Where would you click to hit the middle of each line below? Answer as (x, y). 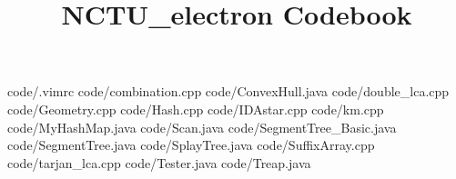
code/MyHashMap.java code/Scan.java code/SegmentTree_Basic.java (202, 127)
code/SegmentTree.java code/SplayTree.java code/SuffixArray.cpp (191, 145)
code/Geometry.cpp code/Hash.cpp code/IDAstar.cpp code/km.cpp (196, 109)
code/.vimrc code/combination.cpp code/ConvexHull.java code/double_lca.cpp (228, 91)
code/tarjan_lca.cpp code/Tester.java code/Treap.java (159, 162)
